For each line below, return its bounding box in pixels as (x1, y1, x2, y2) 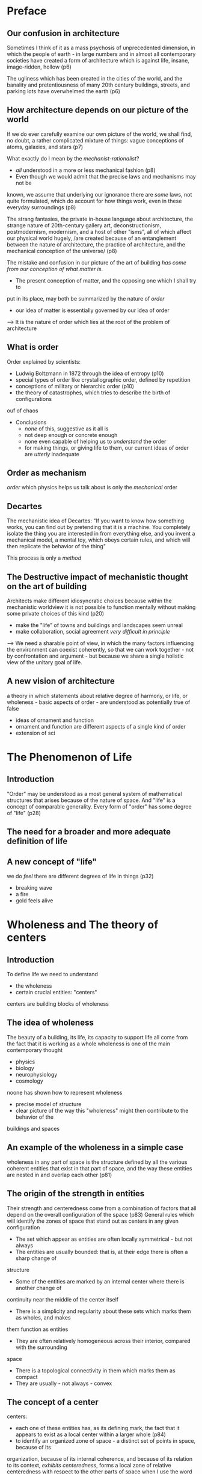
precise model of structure (15, 1100, 82, 1107)
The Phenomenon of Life (7, 750, 132, 764)
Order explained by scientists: (7, 358, 81, 365)
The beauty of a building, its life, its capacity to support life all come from (7, 1033, 188, 1041)
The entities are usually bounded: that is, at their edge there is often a (15, 1248, 188, 1255)
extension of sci (15, 729, 56, 736)
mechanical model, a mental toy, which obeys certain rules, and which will (7, 536, 191, 543)
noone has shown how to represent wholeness (7, 1089, 123, 1096)
